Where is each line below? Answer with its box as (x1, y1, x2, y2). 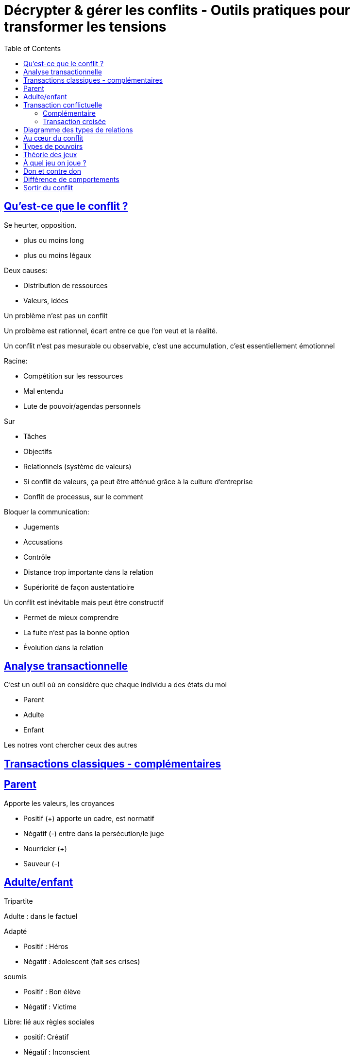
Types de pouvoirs (23, 142, 83, 150)
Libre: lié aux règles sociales (4, 1017, 95, 1026)
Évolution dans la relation (23, 643, 103, 652)
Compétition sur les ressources (23, 371, 123, 380)
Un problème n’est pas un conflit (4, 311, 108, 320)
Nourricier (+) (23, 844, 67, 853)
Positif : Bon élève (23, 987, 81, 996)
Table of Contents (4, 44, 61, 53)
